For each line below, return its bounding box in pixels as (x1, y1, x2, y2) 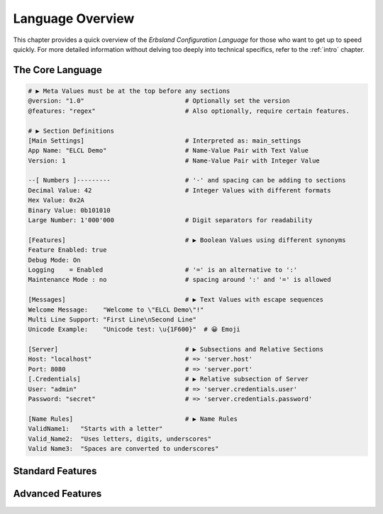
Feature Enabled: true (28, 246, 107, 254)
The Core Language (13, 64, 102, 76)
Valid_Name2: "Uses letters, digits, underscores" (28, 434, 212, 443)
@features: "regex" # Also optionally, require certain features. (28, 106, 350, 115)
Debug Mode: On (28, 256, 81, 264)
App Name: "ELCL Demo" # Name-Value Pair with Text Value (28, 146, 309, 155)
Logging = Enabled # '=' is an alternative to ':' (28, 266, 298, 273)
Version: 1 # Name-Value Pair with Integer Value (28, 156, 321, 165)
